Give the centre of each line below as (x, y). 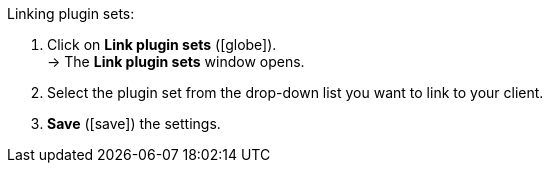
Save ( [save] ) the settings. (134, 123)
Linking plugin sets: (71, 13)
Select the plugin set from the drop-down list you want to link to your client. (295, 92)
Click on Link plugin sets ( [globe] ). (162, 44)
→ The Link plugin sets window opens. (176, 61)
